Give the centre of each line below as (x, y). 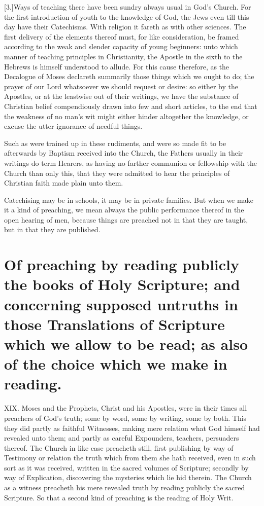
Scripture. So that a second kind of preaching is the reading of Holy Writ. (119, 497)
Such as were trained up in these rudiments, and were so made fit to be (115, 143)
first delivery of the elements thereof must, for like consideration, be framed (122, 36)
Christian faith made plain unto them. (64, 183)
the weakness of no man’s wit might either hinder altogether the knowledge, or (126, 116)
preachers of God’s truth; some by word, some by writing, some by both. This (125, 418)
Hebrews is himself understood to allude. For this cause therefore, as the (117, 66)
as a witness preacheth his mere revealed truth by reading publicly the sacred (125, 487)
